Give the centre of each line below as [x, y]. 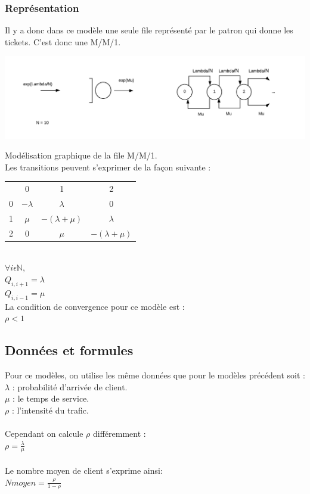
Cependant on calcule [44, 433]
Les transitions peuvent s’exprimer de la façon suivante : [108, 167]
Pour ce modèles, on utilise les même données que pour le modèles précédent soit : [155, 375]
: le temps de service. [51, 398]
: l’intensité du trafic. [50, 410]
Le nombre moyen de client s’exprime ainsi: [84, 470]
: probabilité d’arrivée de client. [70, 386]
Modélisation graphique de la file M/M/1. [81, 155]
